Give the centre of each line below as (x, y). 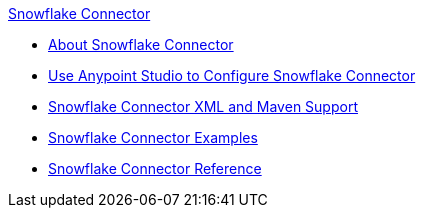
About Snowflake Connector (141, 44)
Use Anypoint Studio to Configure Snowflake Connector (232, 75)
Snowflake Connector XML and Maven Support (203, 106)
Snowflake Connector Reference (155, 168)
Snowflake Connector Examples (153, 137)
